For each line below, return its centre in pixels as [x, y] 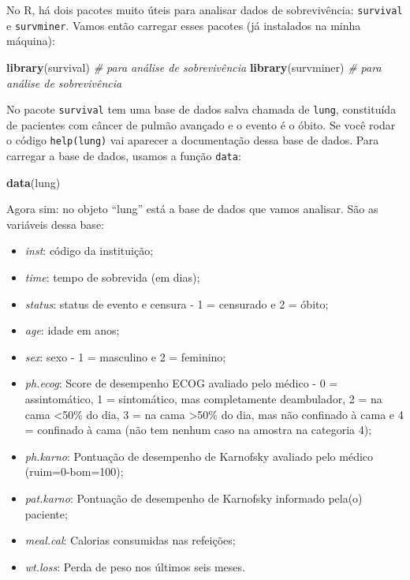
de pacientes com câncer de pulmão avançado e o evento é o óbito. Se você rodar [201, 124]
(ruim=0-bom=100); [74, 471]
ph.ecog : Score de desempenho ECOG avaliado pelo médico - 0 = [181, 383]
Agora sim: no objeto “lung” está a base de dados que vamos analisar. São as [192, 209]
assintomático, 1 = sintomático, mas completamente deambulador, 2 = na [203, 399]
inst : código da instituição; [89, 251]
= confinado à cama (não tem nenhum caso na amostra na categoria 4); [198, 430]
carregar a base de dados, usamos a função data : [124, 155]
